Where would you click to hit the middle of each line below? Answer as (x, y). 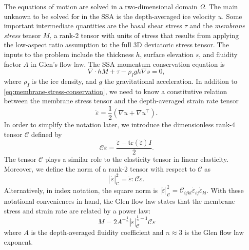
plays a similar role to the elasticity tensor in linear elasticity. (137, 159)
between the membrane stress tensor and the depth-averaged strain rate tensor (121, 101)
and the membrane (218, 26)
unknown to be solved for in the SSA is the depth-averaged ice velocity (110, 16)
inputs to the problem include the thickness (69, 54)
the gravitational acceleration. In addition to (171, 81)
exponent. (19, 241)
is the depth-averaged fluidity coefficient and (97, 232)
